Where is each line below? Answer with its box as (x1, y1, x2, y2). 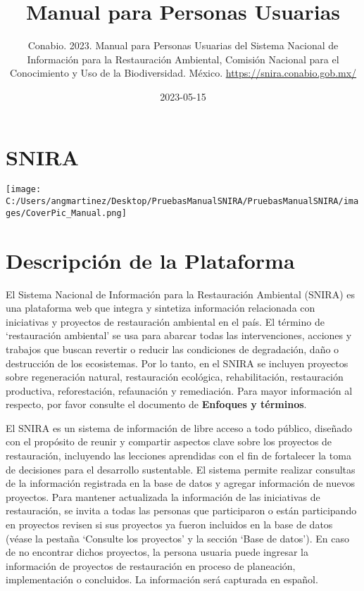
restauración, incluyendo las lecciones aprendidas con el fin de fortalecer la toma (6, 448, 351, 463)
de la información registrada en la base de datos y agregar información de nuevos (6, 476, 355, 490)
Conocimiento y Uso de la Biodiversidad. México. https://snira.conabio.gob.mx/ (9, 65, 357, 80)
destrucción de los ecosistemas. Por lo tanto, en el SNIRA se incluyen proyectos (6, 355, 349, 370)
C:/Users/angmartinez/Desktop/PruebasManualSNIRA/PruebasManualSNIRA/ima (6, 196, 359, 207)
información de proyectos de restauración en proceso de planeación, (6, 558, 296, 573)
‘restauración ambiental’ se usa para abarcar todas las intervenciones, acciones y (6, 328, 352, 343)
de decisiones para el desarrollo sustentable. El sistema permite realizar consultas (6, 462, 356, 476)
